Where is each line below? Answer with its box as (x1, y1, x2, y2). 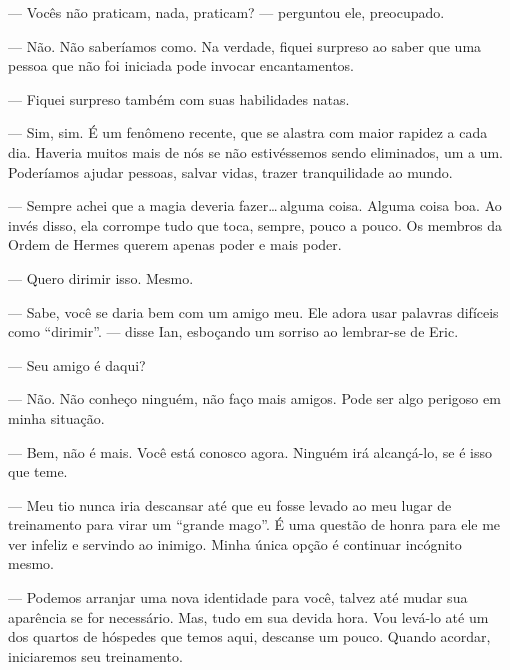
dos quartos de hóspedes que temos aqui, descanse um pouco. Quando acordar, (8, 626, 491, 647)
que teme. (8, 461, 68, 482)
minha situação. (8, 407, 105, 428)
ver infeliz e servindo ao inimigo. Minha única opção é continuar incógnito (8, 533, 462, 554)
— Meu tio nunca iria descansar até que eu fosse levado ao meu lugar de (8, 494, 452, 515)
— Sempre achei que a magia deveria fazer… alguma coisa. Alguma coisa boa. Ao (8, 195, 502, 216)
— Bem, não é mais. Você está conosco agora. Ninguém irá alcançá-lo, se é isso (8, 441, 493, 462)
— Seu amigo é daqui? (8, 354, 146, 375)
